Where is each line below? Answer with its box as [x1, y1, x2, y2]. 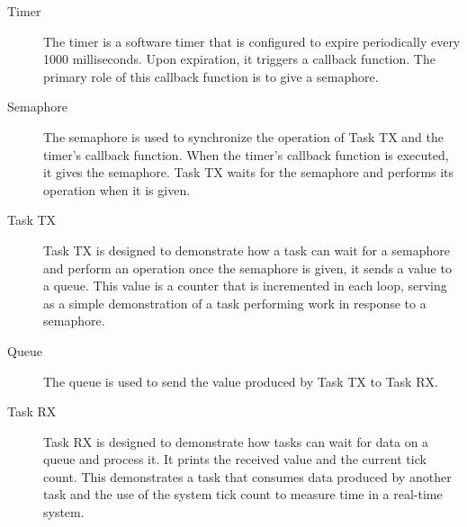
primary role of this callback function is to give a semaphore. [43, 67, 379, 85]
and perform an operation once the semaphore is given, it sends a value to [43, 258, 452, 277]
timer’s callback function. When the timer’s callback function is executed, [43, 145, 449, 164]
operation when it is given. [43, 180, 191, 199]
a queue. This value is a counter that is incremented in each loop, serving [43, 276, 447, 295]
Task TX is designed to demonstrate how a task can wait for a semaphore [43, 240, 451, 259]
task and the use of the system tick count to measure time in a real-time [43, 485, 443, 504]
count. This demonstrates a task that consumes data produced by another [43, 467, 452, 486]
